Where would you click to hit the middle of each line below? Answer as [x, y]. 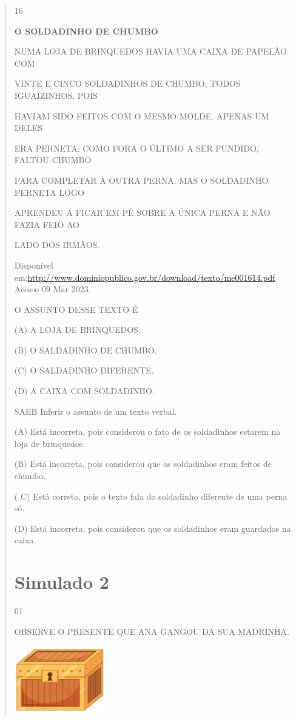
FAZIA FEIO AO [47, 224]
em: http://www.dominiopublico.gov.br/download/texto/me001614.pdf [145, 277]
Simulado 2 [62, 582]
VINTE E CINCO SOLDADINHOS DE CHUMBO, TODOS [127, 83]
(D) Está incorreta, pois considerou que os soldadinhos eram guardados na [153, 528]
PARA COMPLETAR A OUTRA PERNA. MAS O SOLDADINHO [141, 180]
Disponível [34, 265]
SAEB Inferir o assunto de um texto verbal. [96, 411]
